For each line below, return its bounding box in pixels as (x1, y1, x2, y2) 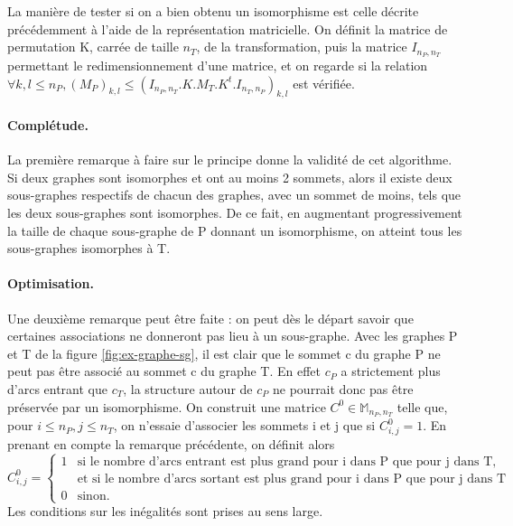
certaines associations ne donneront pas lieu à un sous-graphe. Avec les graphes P (7, 326, 458, 345)
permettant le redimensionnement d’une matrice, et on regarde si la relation (7, 56, 428, 75)
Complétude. (7, 116, 89, 135)
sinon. (77, 490, 110, 503)
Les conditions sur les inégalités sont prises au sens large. (7, 502, 323, 521)
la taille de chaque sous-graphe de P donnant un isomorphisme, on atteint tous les (7, 221, 462, 240)
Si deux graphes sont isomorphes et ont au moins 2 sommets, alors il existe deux (7, 167, 452, 186)
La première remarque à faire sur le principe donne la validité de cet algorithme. (7, 150, 452, 169)
